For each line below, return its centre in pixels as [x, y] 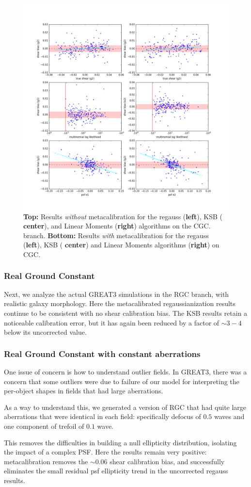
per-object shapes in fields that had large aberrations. [84, 391]
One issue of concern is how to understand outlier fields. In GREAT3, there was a [125, 371]
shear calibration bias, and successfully [167, 461]
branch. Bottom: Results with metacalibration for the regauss [116, 235]
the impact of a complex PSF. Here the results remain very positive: [105, 452]
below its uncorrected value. [45, 332]
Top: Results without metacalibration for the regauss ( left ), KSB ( [123, 216]
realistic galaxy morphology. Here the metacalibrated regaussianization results [120, 303]
